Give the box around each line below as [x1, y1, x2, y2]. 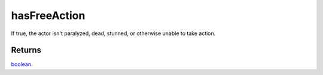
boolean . [11, 61, 33, 68]
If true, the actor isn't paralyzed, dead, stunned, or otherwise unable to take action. [11, 30, 216, 37]
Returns [11, 45, 42, 55]
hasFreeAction [11, 9, 86, 22]
